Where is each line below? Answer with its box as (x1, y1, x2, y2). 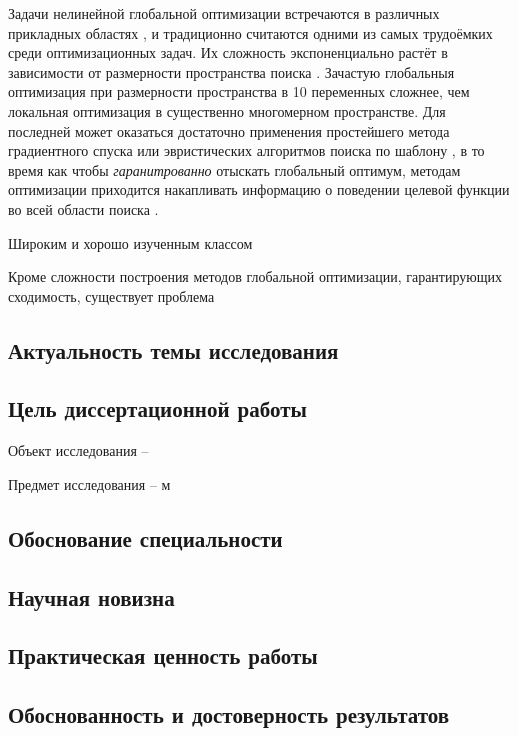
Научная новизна (8, 581, 175, 612)
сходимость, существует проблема (8, 285, 215, 306)
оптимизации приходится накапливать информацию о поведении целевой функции (8, 179, 510, 200)
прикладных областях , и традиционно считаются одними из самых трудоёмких (8, 22, 493, 43)
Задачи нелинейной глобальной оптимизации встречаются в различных (8, 3, 440, 23)
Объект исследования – (8, 440, 149, 461)
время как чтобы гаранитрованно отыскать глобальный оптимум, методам (8, 159, 461, 180)
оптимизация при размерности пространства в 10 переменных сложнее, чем (8, 81, 470, 102)
